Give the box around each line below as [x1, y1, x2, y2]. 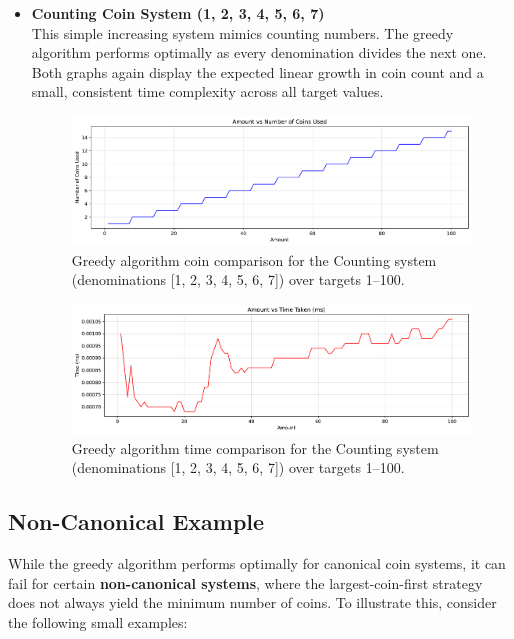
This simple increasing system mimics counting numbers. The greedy [31, 22, 454, 43]
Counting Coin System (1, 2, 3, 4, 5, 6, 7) [31, 3, 325, 23]
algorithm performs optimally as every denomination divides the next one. [31, 42, 487, 63]
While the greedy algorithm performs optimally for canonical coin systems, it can [8, 553, 506, 574]
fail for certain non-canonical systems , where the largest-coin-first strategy [8, 572, 483, 593]
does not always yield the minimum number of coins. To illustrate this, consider [8, 592, 497, 613]
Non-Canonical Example [8, 506, 265, 537]
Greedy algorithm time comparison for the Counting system [71, 437, 439, 458]
